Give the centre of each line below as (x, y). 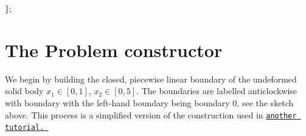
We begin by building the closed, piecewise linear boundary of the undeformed (151, 79)
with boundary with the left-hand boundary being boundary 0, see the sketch (149, 102)
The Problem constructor (114, 49)
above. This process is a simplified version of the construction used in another (151, 114)
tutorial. (25, 128)
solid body (24, 91)
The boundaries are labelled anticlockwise (219, 91)
